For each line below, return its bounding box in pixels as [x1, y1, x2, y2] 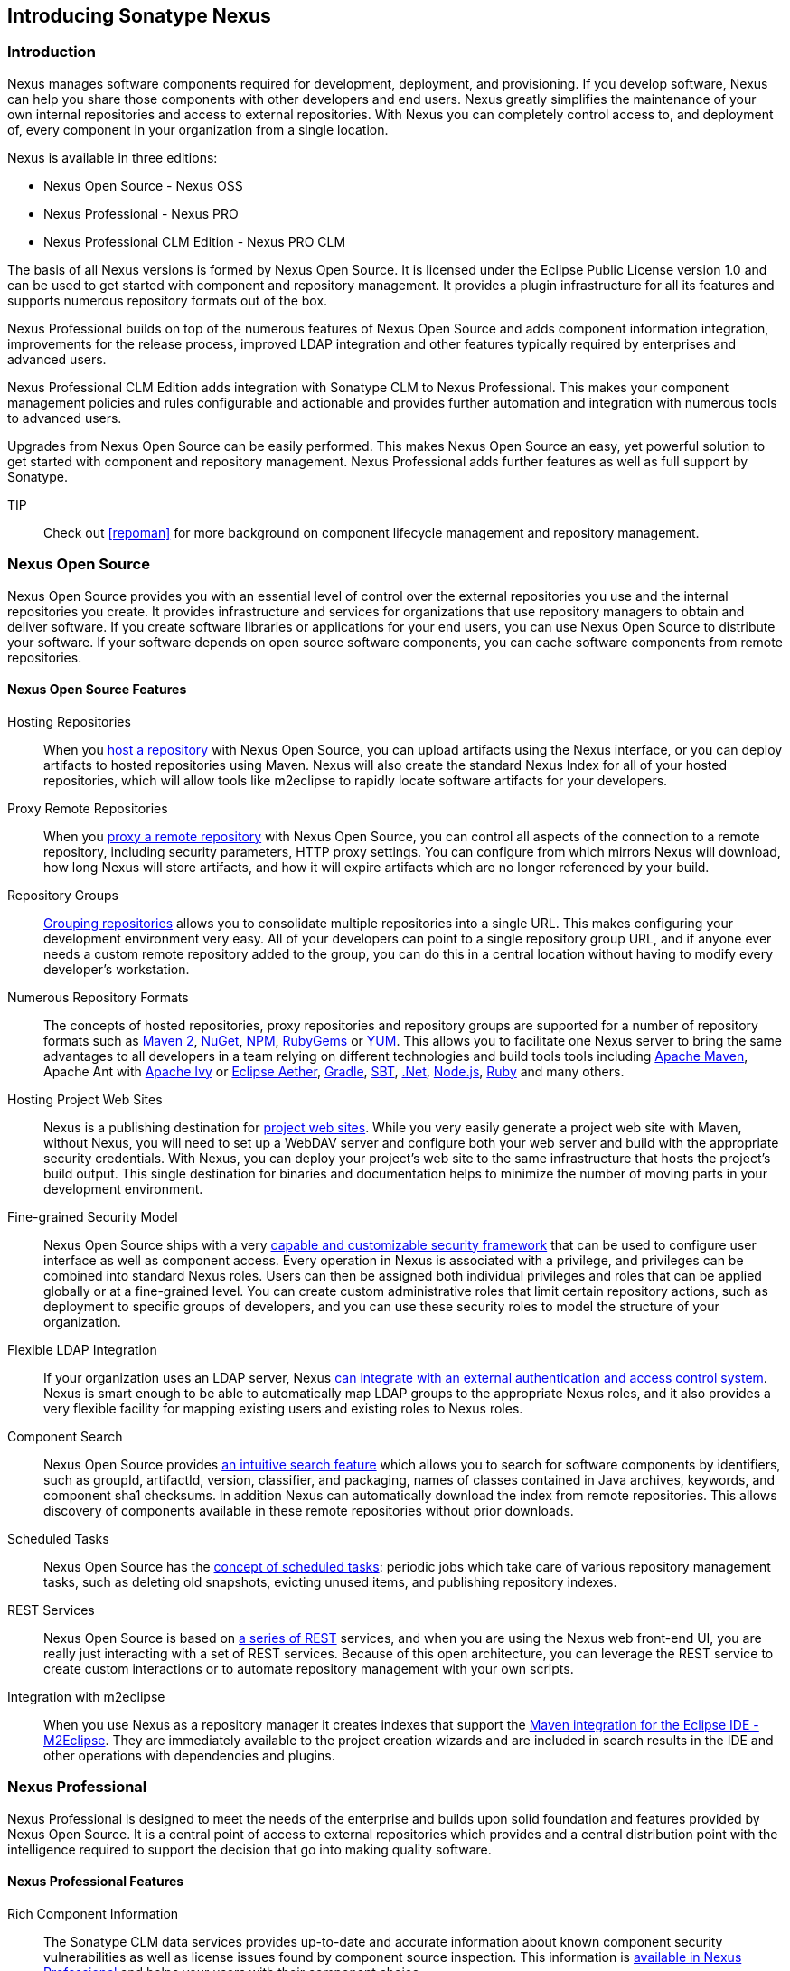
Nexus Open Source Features [7, 681, 187, 698]
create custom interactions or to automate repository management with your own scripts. [43, 1660, 574, 1676]
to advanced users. [7, 409, 122, 426]
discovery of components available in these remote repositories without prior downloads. [43, 1502, 574, 1518]
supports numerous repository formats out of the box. [7, 292, 328, 308]
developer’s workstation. [43, 961, 190, 977]
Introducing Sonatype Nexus [7, 5, 271, 27]
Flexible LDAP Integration [7, 1341, 157, 1357]
